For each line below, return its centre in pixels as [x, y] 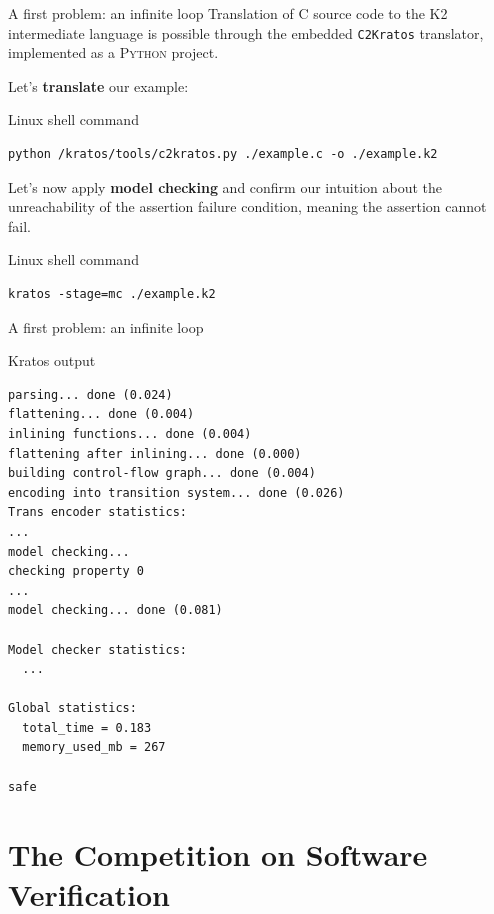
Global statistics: [72, 708]
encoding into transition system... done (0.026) [176, 492]
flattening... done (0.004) [101, 414]
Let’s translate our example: [98, 85]
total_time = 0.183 [87, 727]
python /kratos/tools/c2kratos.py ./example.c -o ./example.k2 [223, 154]
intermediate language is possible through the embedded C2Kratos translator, [246, 32]
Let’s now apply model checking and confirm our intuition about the [225, 186]
